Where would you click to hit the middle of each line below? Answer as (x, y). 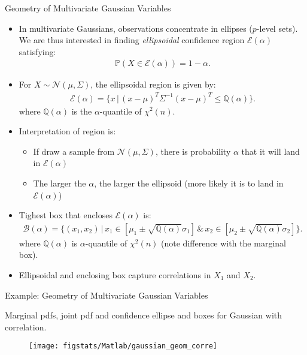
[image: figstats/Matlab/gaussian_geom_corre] (123, 346)
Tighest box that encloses (66, 215)
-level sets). (277, 28)
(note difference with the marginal (224, 243)
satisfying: (37, 51)
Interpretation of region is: (67, 131)
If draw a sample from (74, 151)
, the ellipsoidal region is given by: (153, 84)
